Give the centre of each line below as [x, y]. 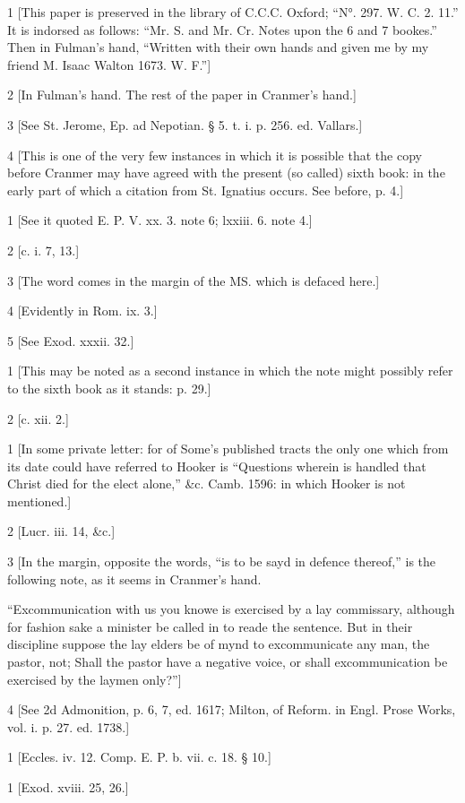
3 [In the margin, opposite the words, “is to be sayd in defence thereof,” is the [222, 561]
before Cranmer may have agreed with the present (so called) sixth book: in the [226, 173]
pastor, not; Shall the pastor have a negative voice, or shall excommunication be [228, 662]
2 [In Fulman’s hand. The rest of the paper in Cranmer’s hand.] [182, 95]
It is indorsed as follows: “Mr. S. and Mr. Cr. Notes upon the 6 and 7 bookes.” [222, 29]
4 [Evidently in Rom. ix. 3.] [82, 311]
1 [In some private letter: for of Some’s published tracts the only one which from [228, 449]
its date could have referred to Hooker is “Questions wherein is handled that [217, 466]
